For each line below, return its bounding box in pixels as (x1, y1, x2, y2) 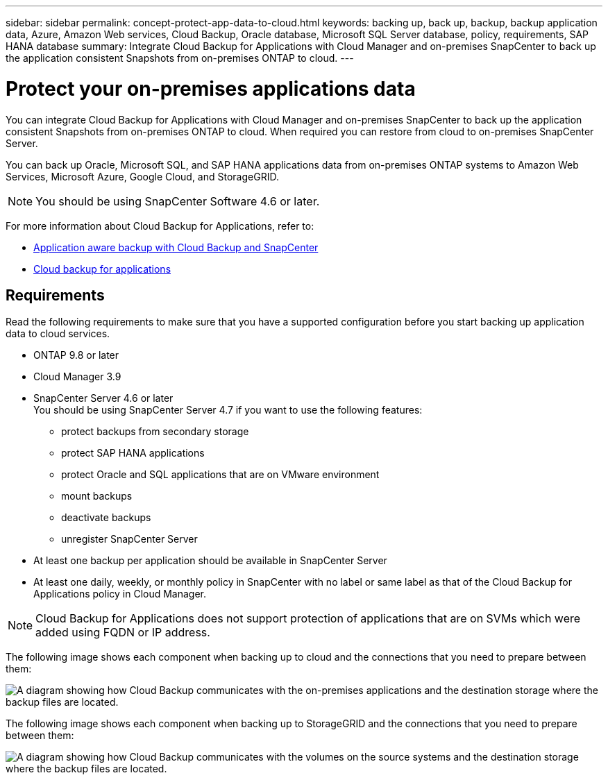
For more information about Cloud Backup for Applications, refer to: (6, 219, 314, 232)
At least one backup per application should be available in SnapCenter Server (33, 554, 387, 567)
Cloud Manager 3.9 (33, 371, 121, 383)
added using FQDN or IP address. (35, 625, 210, 640)
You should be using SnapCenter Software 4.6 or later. (35, 194, 320, 208)
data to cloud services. (6, 328, 110, 340)
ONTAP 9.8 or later (33, 349, 119, 362)
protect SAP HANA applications (61, 447, 205, 459)
